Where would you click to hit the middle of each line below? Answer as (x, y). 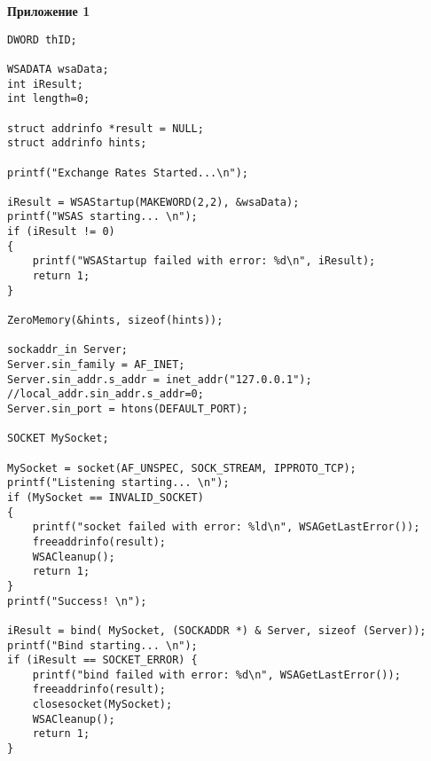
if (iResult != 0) (61, 232)
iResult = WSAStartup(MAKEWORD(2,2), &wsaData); (153, 202)
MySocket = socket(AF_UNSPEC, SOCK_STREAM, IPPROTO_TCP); (182, 468)
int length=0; (49, 99)
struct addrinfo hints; (77, 143)
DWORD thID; (42, 39)
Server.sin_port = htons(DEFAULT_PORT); (128, 409)
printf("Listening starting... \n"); (118, 483)
